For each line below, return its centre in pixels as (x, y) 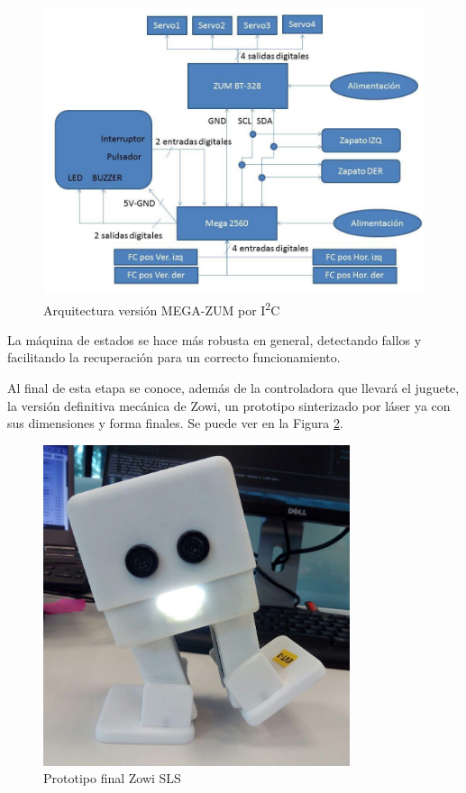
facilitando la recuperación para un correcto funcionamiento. (174, 357)
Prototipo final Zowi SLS (112, 778)
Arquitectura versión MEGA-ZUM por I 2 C (162, 308)
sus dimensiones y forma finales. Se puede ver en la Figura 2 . (175, 423)
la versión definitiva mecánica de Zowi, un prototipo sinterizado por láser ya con (229, 405)
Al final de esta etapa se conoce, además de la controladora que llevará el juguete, (233, 388)
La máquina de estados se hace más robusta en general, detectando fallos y (215, 339)
